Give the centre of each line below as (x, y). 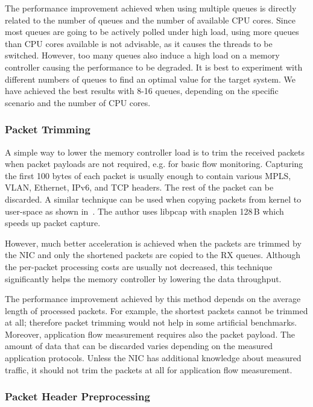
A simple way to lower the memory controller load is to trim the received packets (155, 152)
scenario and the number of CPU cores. (78, 102)
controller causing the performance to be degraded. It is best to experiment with (154, 67)
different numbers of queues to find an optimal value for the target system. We (150, 79)
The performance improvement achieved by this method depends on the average (153, 299)
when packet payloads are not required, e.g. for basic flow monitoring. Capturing (154, 164)
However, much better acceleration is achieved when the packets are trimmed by (153, 243)
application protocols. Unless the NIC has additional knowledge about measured (153, 358)
